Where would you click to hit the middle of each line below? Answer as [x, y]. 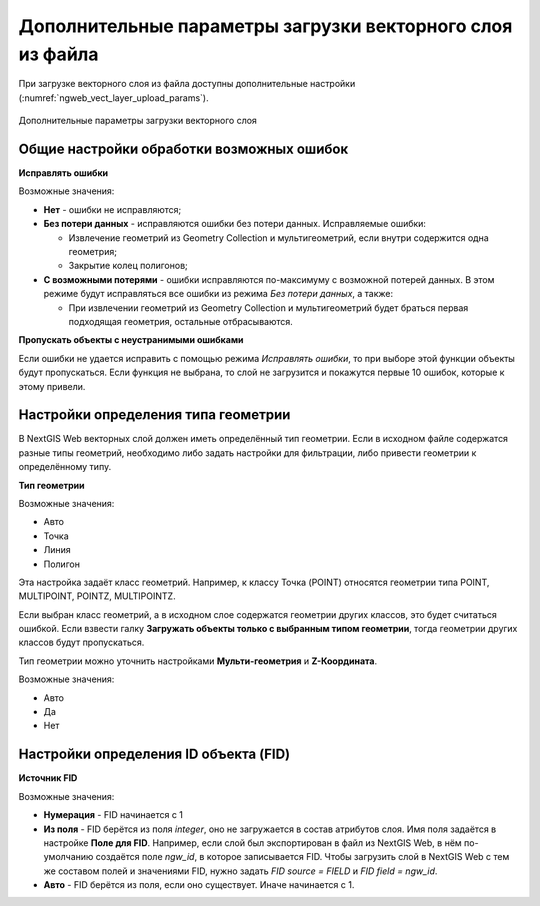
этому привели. [52, 386]
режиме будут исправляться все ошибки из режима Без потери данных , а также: [218, 294]
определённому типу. [65, 467]
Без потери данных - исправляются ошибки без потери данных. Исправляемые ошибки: [235, 224]
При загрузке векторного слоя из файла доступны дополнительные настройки [187, 84]
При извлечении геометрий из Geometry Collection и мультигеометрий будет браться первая [268, 307]
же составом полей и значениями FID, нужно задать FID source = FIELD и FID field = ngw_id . [240, 871]
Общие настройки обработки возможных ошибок [183, 148]
